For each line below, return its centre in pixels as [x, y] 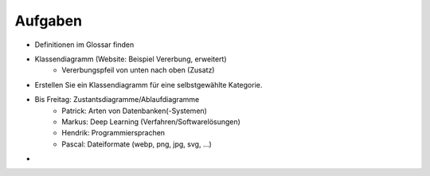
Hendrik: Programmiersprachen [113, 133]
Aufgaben [49, 21]
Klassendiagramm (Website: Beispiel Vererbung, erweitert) [131, 59]
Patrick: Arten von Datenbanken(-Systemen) [134, 111]
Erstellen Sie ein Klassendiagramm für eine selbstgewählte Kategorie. [149, 84]
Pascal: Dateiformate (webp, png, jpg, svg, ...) [137, 144]
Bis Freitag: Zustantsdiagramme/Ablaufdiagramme [117, 100]
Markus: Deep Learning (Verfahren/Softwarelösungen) [151, 121]
